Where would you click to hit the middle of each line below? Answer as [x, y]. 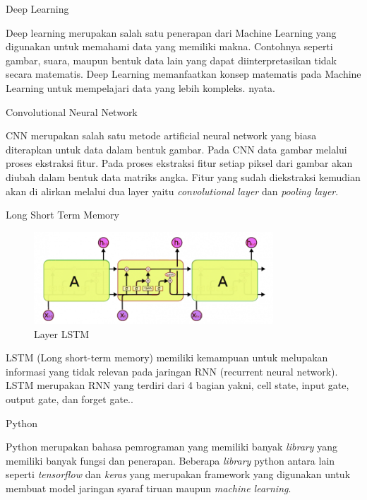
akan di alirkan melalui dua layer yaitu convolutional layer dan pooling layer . [172, 191]
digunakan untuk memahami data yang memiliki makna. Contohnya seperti [169, 46]
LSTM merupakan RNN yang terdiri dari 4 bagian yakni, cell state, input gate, [178, 385]
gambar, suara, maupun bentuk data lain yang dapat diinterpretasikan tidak [172, 60]
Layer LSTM [62, 333]
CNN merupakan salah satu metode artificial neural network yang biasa [161, 135]
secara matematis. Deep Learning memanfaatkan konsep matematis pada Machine [183, 74]
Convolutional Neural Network [72, 111]
